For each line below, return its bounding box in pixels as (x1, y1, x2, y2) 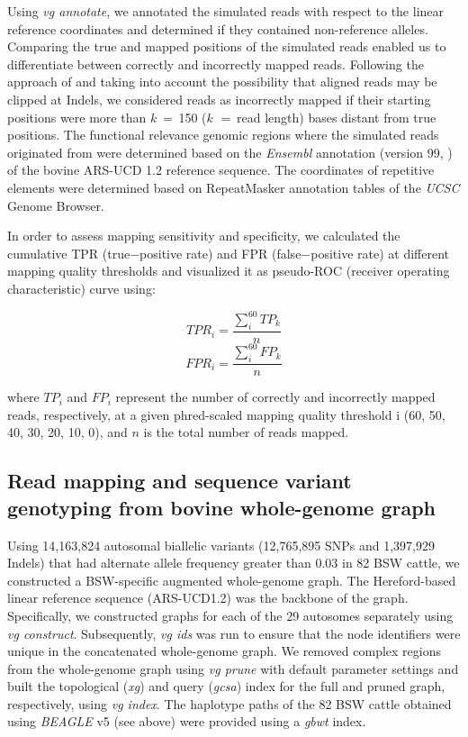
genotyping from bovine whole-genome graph (7, 493, 436, 521)
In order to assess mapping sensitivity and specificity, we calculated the (7, 226, 400, 245)
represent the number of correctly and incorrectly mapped (115, 387, 436, 406)
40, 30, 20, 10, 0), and (7, 423, 128, 441)
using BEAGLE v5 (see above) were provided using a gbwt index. (7, 712, 366, 731)
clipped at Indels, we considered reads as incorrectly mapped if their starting (7, 89, 431, 108)
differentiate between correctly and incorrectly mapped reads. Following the (7, 54, 424, 73)
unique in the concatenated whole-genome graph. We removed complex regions (7, 641, 442, 660)
